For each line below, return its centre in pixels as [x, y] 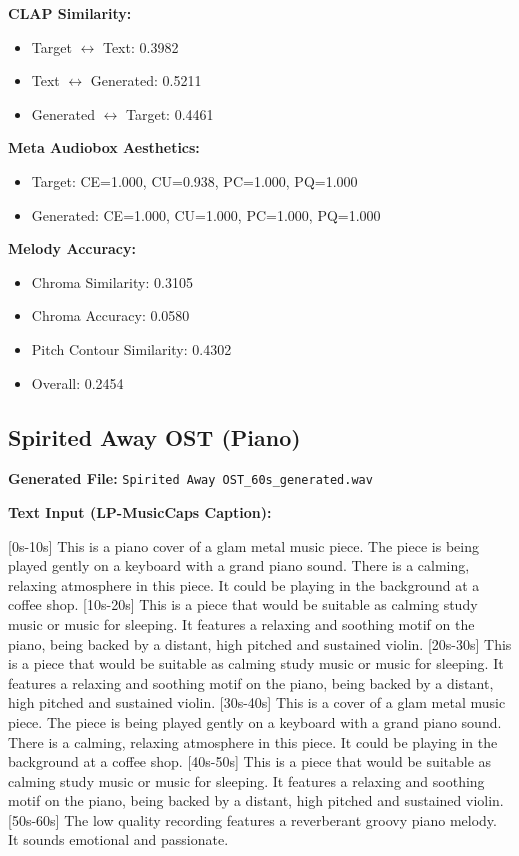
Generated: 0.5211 [146, 80]
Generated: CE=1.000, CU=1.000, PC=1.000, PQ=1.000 [206, 214]
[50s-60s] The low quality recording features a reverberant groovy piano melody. [252, 819]
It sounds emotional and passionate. [118, 839]
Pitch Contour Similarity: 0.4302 [131, 348]
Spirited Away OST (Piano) [154, 436]
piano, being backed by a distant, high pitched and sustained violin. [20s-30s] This [260, 643]
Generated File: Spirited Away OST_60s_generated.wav [190, 478]
